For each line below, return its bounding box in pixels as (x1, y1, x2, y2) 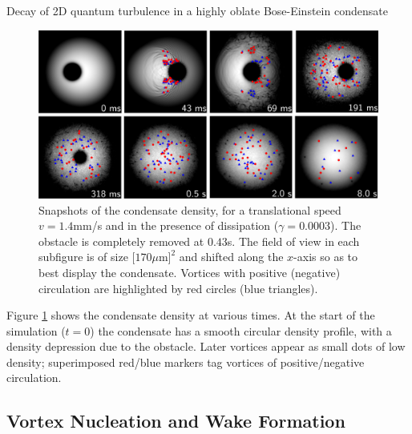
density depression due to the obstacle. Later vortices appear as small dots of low (6, 338, 406, 355)
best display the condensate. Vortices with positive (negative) (38, 263, 341, 280)
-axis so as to (293, 248, 358, 265)
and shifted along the (179, 248, 284, 265)
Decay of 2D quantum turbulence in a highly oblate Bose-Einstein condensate (6, 2, 388, 18)
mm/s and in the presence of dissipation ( (73, 217, 279, 234)
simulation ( (6, 322, 66, 339)
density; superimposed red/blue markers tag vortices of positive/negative (6, 353, 365, 370)
